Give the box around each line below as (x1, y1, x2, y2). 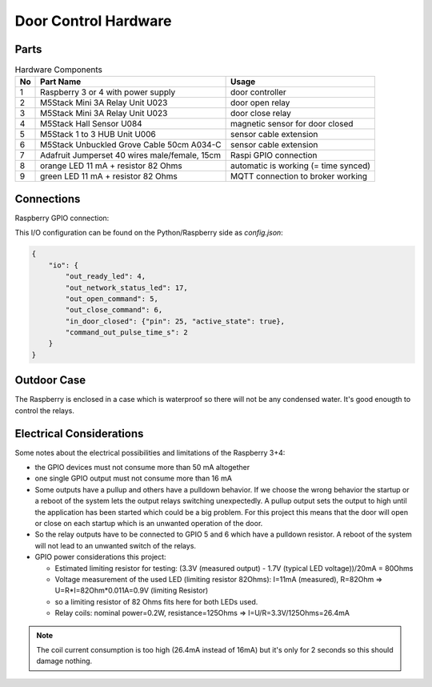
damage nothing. (36, 657, 93, 666)
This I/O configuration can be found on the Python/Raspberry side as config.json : (14, 228, 283, 238)
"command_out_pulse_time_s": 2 (65, 328, 188, 337)
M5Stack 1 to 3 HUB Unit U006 (40, 129, 156, 140)
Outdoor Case (14, 373, 86, 388)
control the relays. (14, 405, 75, 416)
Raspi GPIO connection (230, 150, 318, 161)
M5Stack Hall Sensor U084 (40, 119, 143, 130)
